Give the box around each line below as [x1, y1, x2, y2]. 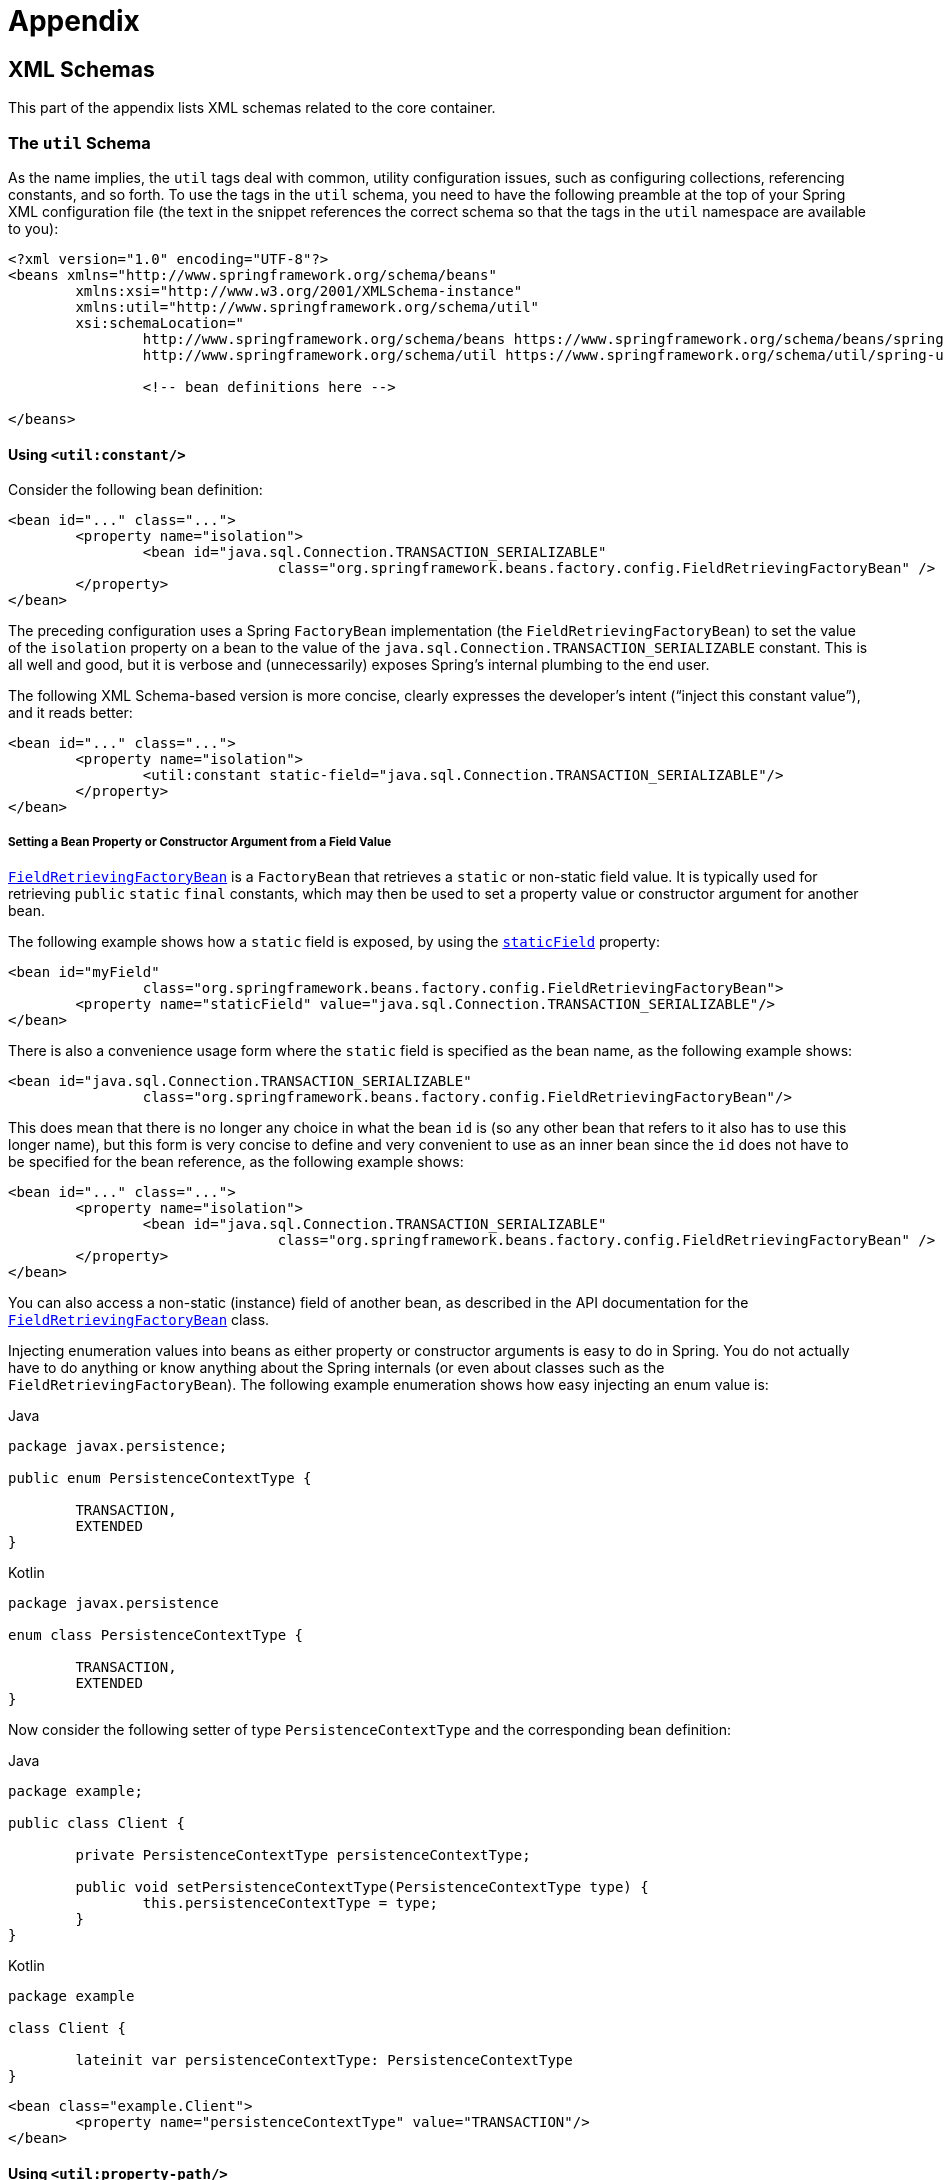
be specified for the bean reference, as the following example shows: [8, 1152, 464, 1170]
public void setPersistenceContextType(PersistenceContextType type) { [75, 1878, 649, 1895]
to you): [8, 219, 59, 237]
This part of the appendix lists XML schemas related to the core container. [8, 99, 496, 117]
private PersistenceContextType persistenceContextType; [75, 1846, 531, 1863]
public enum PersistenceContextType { [8, 1469, 312, 1486]
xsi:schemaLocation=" [75, 314, 245, 331]
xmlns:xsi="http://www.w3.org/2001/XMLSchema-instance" [75, 282, 523, 299]
